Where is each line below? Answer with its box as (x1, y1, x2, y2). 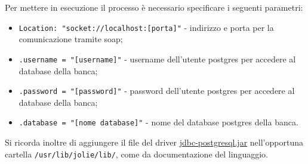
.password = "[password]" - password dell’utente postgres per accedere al (19, 84, 295, 97)
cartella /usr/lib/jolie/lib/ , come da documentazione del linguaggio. (5, 147, 268, 160)
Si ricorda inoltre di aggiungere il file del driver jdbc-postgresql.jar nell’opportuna (5, 136, 303, 148)
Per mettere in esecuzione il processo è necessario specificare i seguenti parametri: (5, 1, 303, 13)
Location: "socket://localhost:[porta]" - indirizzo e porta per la (19, 21, 274, 33)
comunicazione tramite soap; (19, 33, 123, 45)
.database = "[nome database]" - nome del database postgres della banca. (19, 116, 298, 128)
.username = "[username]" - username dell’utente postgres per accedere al (19, 52, 296, 65)
